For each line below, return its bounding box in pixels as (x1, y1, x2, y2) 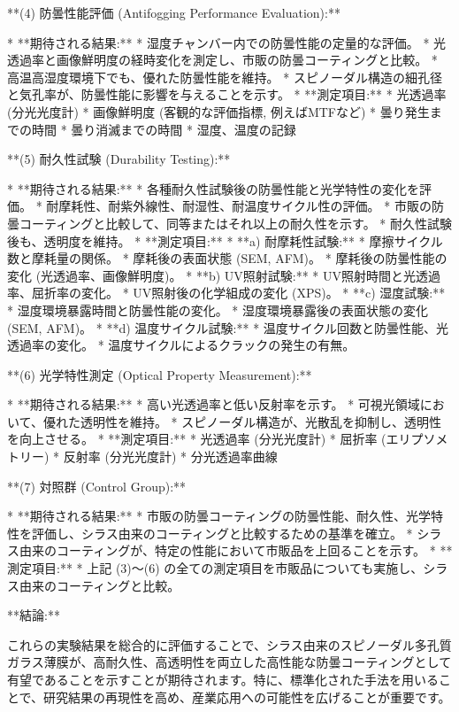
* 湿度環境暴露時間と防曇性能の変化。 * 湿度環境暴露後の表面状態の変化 (7, 300, 428, 319)
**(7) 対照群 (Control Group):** (7, 476, 187, 495)
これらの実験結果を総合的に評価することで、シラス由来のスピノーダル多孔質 (7, 635, 452, 654)
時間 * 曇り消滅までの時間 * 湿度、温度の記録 (31, 120, 296, 138)
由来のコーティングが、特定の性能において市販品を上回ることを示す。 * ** (19, 541, 453, 560)
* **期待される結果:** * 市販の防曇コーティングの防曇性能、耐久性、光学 (7, 507, 432, 525)
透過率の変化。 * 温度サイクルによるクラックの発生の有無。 (7, 336, 356, 354)
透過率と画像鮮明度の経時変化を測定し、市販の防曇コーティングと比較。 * (7, 50, 438, 69)
